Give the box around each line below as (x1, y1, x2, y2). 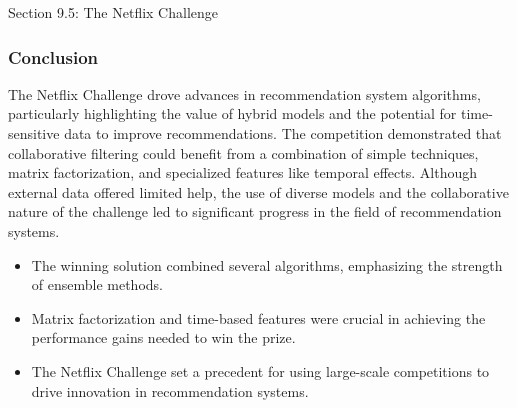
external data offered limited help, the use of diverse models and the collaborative (8, 181, 509, 202)
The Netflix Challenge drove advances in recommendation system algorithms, (8, 83, 481, 104)
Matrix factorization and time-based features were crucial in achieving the (31, 307, 486, 328)
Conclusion (8, 44, 98, 69)
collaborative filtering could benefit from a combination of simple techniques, (8, 142, 479, 163)
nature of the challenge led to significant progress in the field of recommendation (8, 201, 502, 222)
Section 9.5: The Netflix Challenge (8, 2, 218, 22)
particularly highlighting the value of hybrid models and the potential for (8, 103, 457, 124)
